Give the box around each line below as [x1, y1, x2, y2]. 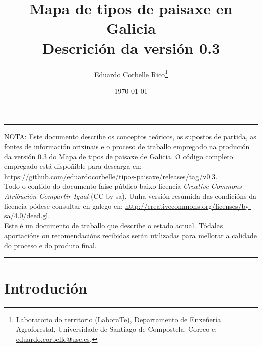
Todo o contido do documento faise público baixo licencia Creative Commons [4, 181, 242, 191]
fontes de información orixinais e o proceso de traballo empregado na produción [4, 141, 250, 151]
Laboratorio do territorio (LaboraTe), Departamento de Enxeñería [16, 314, 221, 324]
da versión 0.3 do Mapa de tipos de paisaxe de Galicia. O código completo [4, 151, 233, 161]
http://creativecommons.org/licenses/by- [125, 200, 251, 211]
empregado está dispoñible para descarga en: [4, 161, 142, 171]
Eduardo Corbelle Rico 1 [94, 67, 168, 79]
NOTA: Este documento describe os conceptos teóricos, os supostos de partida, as [4, 131, 256, 142]
